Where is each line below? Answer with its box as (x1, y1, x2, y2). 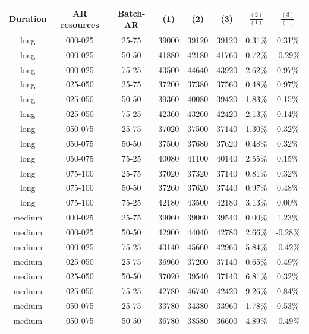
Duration (9, 12, 47, 25)
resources (60, 18, 99, 31)
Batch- (117, 7, 146, 19)
